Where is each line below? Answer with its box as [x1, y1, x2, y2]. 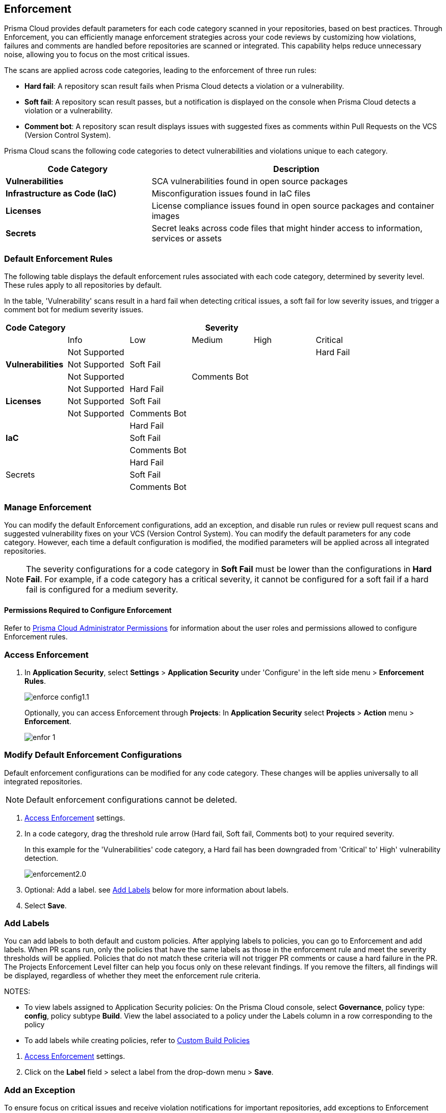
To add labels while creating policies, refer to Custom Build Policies [24, 1036, 250, 1045]
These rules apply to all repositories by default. [4, 281, 162, 290]
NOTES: [4, 987, 31, 996]
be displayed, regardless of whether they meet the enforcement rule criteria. [4, 971, 260, 980]
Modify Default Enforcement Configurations [4, 750, 182, 760]
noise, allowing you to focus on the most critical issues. [4, 50, 190, 59]
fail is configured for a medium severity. [26, 584, 178, 595]
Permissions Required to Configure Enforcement [4, 605, 172, 614]
